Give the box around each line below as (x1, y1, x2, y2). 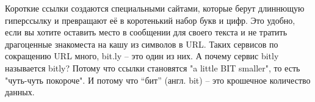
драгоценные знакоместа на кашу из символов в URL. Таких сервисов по (5, 37, 278, 50)
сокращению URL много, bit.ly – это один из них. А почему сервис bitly (5, 49, 279, 62)
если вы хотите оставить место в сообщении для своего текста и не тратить (5, 26, 288, 38)
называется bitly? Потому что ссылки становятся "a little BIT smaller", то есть (5, 61, 300, 74)
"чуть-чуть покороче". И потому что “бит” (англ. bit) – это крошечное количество (5, 73, 311, 86)
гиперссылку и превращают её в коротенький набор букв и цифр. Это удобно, (5, 13, 295, 26)
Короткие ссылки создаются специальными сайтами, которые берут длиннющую (5, 2, 305, 14)
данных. (5, 86, 35, 98)
